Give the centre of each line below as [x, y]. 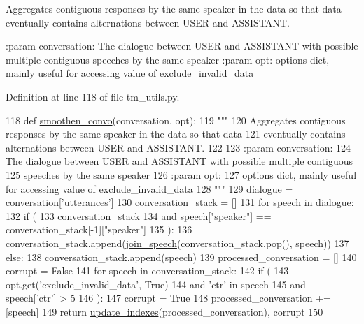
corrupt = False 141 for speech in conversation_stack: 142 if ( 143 [147, 271]
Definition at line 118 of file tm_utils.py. [93, 96]
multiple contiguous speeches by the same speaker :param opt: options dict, [168, 59]
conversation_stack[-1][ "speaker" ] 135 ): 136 [99, 229]
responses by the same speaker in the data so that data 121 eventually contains [176, 134]
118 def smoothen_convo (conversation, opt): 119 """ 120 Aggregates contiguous [176, 120]
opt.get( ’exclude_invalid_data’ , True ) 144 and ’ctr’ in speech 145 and [156, 284]
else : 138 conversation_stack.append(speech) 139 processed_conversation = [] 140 [181, 257]
